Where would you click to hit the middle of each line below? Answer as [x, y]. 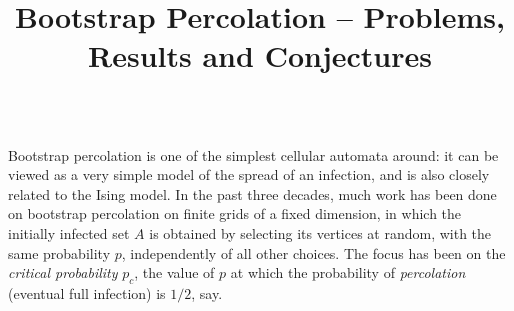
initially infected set [69, 232]
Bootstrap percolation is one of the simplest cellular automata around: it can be [253, 154]
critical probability [63, 272]
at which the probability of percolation [348, 272]
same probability [59, 252]
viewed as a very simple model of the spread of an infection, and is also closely [249, 174]
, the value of [174, 272]
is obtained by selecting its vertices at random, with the [320, 232]
